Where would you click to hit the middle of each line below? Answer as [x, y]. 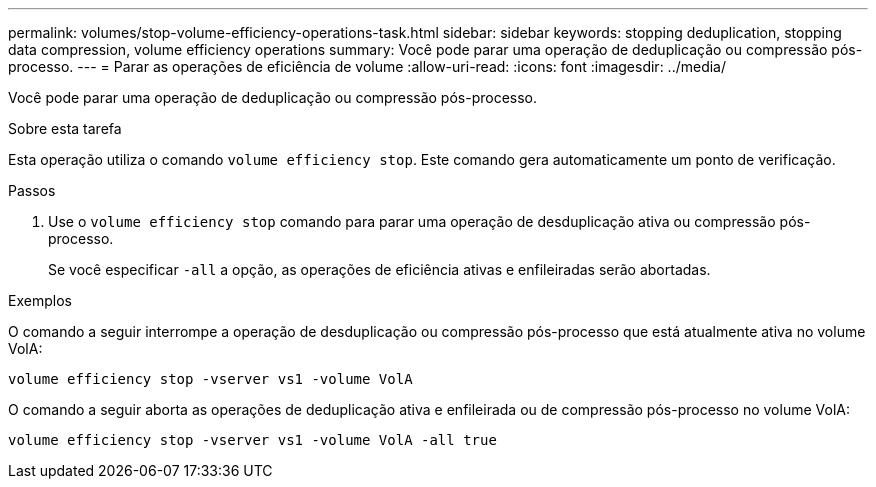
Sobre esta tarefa [65, 128]
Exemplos [40, 300]
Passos [32, 190]
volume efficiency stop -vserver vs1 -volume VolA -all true [252, 440]
